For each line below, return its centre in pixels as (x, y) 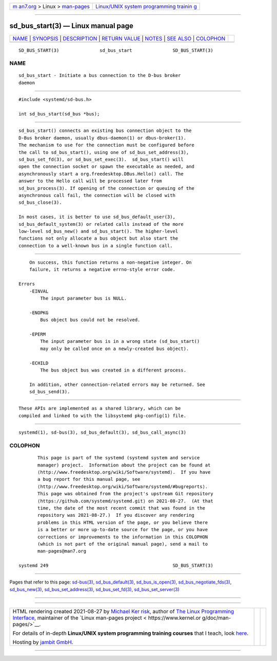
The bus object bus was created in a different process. (113, 370)
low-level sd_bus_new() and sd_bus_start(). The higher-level (98, 231)
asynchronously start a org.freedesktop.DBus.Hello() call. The (101, 174)
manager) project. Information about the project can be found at (124, 465)
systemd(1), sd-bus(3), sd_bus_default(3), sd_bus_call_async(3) (103, 433)
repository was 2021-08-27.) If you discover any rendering (116, 515)
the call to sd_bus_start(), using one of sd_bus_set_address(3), (104, 152)
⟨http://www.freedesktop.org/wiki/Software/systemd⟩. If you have (124, 472)
